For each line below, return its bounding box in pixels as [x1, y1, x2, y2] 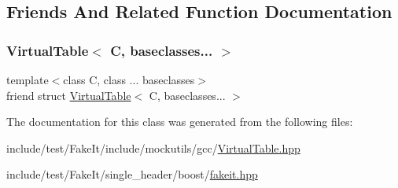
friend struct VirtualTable [6, 87, 131, 103]
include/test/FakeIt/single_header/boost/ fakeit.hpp [6, 166, 258, 182]
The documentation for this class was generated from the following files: [6, 113, 353, 130]
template [6, 72, 49, 87]
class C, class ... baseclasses [63, 72, 195, 87]
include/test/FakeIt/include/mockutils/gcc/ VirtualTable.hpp [6, 139, 300, 156]
